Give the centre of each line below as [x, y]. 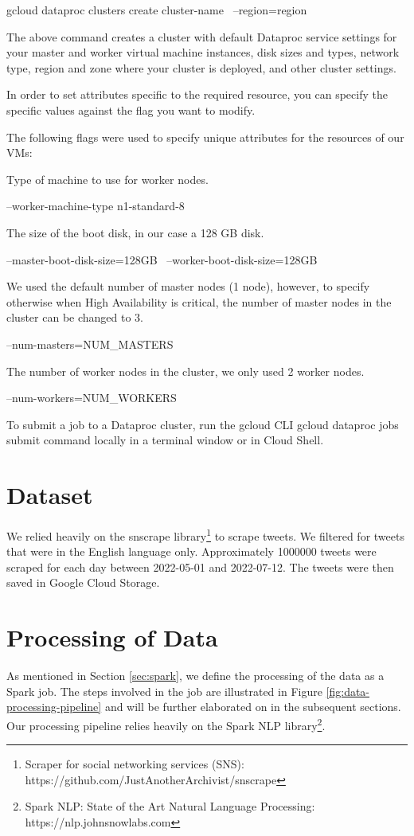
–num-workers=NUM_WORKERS [92, 398]
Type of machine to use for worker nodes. [107, 179]
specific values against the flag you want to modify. [131, 109]
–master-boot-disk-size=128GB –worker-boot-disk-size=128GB [162, 259]
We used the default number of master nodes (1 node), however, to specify [188, 286]
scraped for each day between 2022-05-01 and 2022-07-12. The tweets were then [200, 566]
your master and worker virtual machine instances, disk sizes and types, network [203, 52]
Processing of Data [112, 637]
